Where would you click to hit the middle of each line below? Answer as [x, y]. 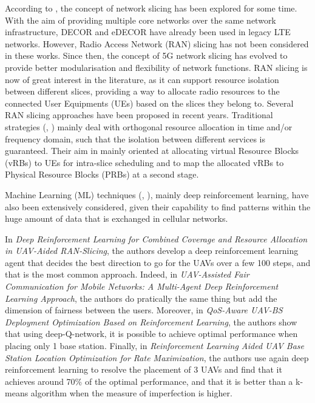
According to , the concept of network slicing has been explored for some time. [151, 8]
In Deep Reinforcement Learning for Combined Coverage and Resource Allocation [156, 238]
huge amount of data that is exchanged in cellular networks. [117, 218]
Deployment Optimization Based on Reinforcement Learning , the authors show [151, 321]
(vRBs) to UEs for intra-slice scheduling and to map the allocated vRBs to [144, 162]
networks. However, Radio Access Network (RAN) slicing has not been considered [157, 43]
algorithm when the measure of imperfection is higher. [131, 393]
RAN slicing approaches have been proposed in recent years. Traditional [139, 115]
